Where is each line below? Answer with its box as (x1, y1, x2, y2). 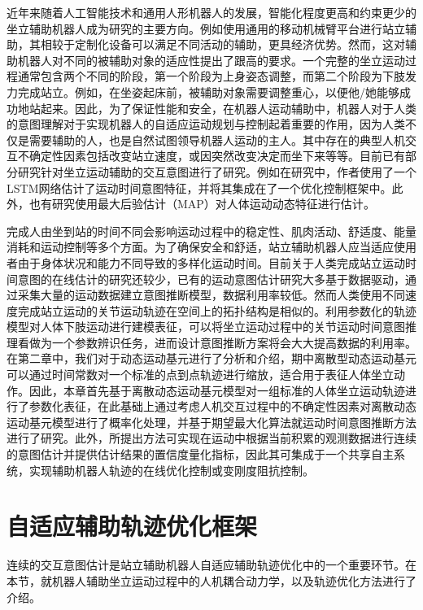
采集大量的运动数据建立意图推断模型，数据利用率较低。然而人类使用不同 (17, 286, 405, 303)
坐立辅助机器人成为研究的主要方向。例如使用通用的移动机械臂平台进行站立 (7, 20, 405, 37)
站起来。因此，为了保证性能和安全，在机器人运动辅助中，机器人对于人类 (28, 99, 416, 116)
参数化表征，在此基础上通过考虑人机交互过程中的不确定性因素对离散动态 (28, 398, 416, 415)
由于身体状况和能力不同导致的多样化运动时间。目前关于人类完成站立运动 (17, 254, 405, 271)
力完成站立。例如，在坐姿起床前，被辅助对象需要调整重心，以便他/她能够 (7, 83, 399, 100)
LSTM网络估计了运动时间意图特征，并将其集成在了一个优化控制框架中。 (7, 179, 392, 196)
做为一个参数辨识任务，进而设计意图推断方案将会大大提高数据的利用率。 (28, 333, 416, 351)
